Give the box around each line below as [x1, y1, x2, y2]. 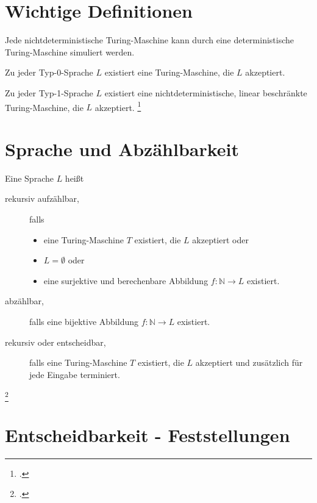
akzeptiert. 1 [94, 99, 141, 113]
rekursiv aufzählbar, [5, 192, 79, 205]
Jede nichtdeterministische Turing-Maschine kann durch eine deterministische [5, 34, 294, 46]
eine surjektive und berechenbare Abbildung [43, 274, 208, 287]
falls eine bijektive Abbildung [29, 315, 139, 328]
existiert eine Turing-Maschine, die [104, 66, 234, 79]
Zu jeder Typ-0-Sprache [5, 66, 93, 79]
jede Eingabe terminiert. [29, 368, 120, 380]
